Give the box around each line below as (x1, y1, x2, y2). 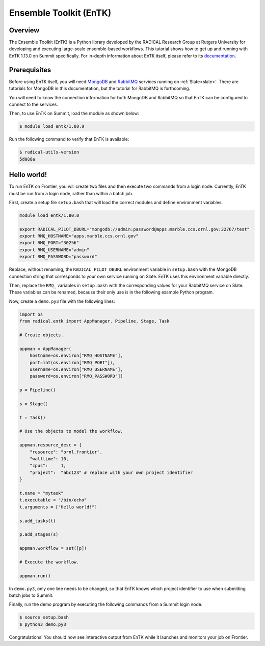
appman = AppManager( (19, 346, 72, 352)
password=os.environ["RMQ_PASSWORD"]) (29, 374, 123, 379)
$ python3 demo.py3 (19, 621, 66, 627)
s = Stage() (19, 401, 49, 407)
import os (19, 311, 43, 317)
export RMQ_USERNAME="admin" (19, 247, 90, 253)
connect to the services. (9, 101, 58, 107)
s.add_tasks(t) (19, 518, 56, 524)
